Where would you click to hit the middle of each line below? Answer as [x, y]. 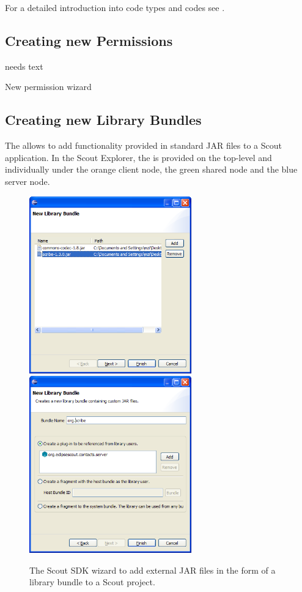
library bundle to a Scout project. [92, 582]
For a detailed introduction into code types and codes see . [115, 7]
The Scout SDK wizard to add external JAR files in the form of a [153, 570]
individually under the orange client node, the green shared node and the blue [151, 169]
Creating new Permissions [89, 40]
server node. [28, 181]
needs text [24, 66]
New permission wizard [48, 87]
